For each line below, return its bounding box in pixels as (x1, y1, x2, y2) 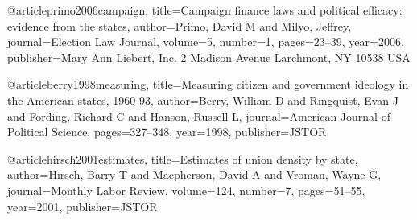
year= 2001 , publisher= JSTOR (7, 197, 158, 214)
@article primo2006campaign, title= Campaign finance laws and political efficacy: (7, 2, 403, 18)
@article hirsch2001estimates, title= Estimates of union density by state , (7, 150, 358, 167)
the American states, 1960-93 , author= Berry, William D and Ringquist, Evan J (7, 91, 398, 108)
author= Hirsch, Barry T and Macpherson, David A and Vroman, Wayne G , (7, 166, 382, 183)
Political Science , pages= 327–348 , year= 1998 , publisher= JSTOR (7, 123, 327, 140)
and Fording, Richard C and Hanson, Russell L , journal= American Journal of (7, 107, 390, 124)
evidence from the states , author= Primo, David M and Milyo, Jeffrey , (7, 17, 352, 34)
